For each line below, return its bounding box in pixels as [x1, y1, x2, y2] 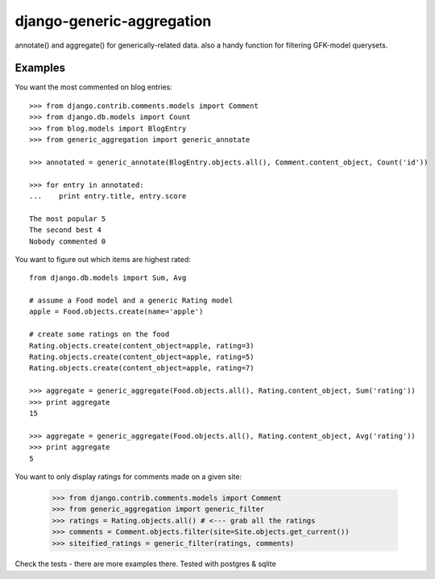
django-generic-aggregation [14, 12, 212, 30]
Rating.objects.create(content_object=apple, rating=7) [29, 364, 255, 373]
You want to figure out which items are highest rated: [14, 254, 191, 264]
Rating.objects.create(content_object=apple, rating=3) [29, 341, 255, 350]
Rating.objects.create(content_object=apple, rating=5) [29, 352, 255, 362]
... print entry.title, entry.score [29, 191, 187, 201]
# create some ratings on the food [29, 330, 170, 339]
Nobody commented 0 [29, 236, 106, 246]
